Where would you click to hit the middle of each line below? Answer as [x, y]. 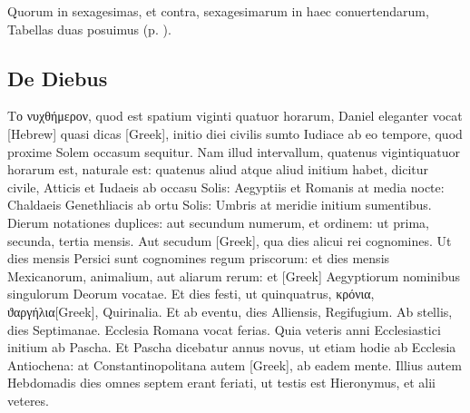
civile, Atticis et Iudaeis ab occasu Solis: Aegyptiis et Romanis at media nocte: [226, 187]
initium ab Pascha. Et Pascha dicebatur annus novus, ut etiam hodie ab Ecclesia [232, 347]
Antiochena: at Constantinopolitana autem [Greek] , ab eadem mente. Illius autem [235, 364]
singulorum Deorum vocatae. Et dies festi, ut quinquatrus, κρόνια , [191, 294]
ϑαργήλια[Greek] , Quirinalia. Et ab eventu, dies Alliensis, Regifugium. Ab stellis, [230, 311]
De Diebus [58, 78]
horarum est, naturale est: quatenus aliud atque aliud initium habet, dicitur [218, 169]
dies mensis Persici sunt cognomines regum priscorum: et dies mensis [199, 258]
